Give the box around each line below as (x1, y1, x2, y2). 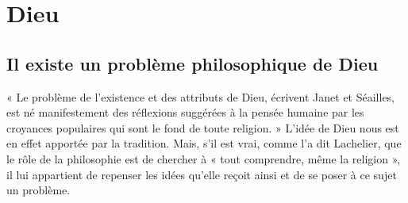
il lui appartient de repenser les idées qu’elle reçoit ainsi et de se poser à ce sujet (6, 166, 397, 182)
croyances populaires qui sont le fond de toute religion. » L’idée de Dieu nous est (6, 119, 399, 136)
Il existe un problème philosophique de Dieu (6, 51, 379, 75)
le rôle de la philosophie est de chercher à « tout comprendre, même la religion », (6, 150, 401, 167)
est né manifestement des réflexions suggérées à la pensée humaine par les (6, 104, 364, 121)
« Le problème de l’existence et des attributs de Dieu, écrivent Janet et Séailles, (6, 88, 395, 105)
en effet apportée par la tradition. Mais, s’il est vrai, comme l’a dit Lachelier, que (6, 135, 402, 151)
